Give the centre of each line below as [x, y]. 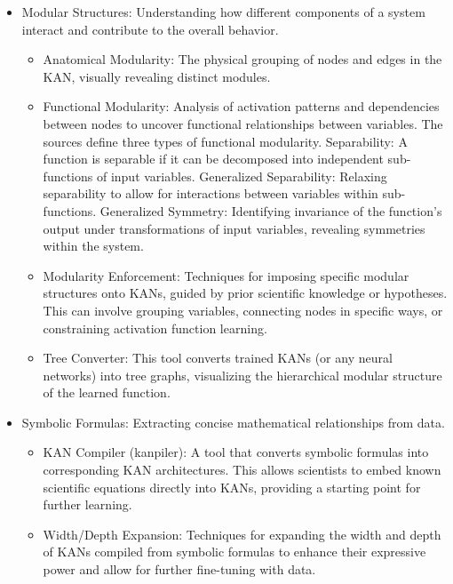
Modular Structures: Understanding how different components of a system [223, 12]
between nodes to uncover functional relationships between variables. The [243, 123]
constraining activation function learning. [155, 328]
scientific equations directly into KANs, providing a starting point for [232, 487]
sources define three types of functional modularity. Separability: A [225, 141]
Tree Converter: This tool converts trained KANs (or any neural [218, 358]
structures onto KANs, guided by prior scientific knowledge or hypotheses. [245, 293]
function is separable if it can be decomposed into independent [213, 159]
